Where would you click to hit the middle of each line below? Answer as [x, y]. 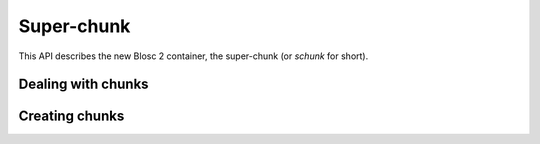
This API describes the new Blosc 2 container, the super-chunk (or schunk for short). [193, 56]
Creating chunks [71, 116]
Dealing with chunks [83, 84]
